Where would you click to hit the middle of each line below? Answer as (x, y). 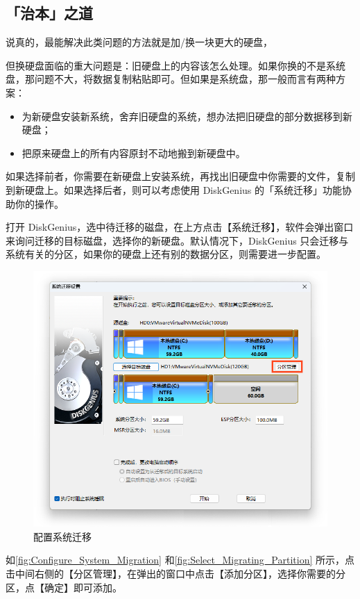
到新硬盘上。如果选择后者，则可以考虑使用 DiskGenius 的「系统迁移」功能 (174, 189)
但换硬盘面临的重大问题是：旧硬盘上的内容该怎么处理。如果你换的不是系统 (175, 65)
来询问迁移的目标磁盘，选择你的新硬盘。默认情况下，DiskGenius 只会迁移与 (177, 240)
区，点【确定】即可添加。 (64, 587)
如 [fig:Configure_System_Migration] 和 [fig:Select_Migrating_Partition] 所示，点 (180, 560)
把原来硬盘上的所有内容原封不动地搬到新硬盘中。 (134, 153)
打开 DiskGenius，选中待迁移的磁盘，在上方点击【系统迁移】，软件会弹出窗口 (180, 227)
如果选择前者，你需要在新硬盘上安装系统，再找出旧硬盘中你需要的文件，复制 (180, 176)
